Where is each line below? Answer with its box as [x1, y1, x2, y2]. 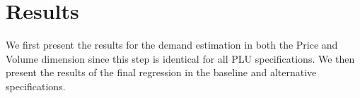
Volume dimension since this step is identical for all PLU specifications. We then [6, 51, 355, 66]
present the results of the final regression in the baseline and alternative [6, 65, 317, 80]
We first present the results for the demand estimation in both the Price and [6, 37, 338, 52]
